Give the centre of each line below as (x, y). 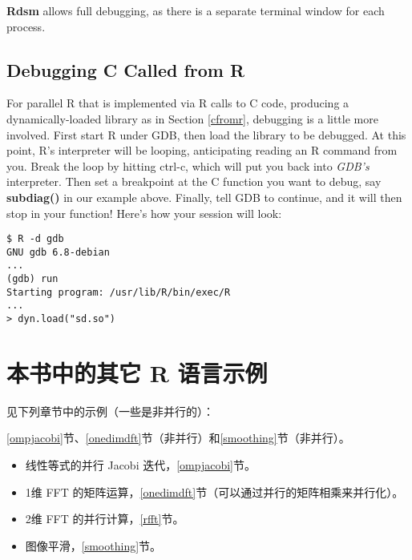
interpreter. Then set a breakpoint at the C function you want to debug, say (194, 181)
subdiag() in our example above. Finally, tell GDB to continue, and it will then (204, 197)
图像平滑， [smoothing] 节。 (93, 545)
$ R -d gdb (35, 239)
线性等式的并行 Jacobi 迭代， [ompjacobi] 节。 (141, 465)
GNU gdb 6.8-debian (58, 252)
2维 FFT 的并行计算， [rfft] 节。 (105, 519)
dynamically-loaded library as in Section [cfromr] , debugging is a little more (192, 118)
